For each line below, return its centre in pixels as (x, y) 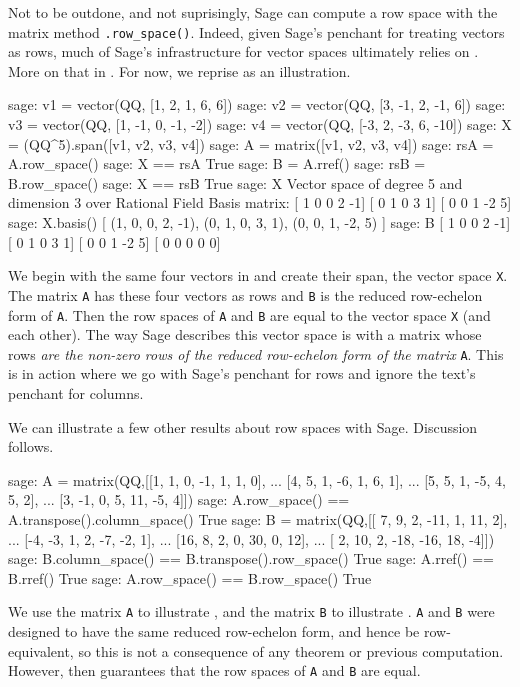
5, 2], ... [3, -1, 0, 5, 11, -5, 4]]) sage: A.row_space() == (179, 499)
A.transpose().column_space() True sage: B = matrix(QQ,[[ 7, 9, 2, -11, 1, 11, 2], (258, 518)
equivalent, (41, 650)
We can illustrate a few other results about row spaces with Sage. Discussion (243, 426)
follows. (31, 446)
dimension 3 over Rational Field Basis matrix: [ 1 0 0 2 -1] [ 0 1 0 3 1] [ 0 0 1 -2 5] (260, 202)
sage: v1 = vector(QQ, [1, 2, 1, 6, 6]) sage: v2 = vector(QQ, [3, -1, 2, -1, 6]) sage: (257, 104)
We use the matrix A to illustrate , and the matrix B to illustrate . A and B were (251, 611)
